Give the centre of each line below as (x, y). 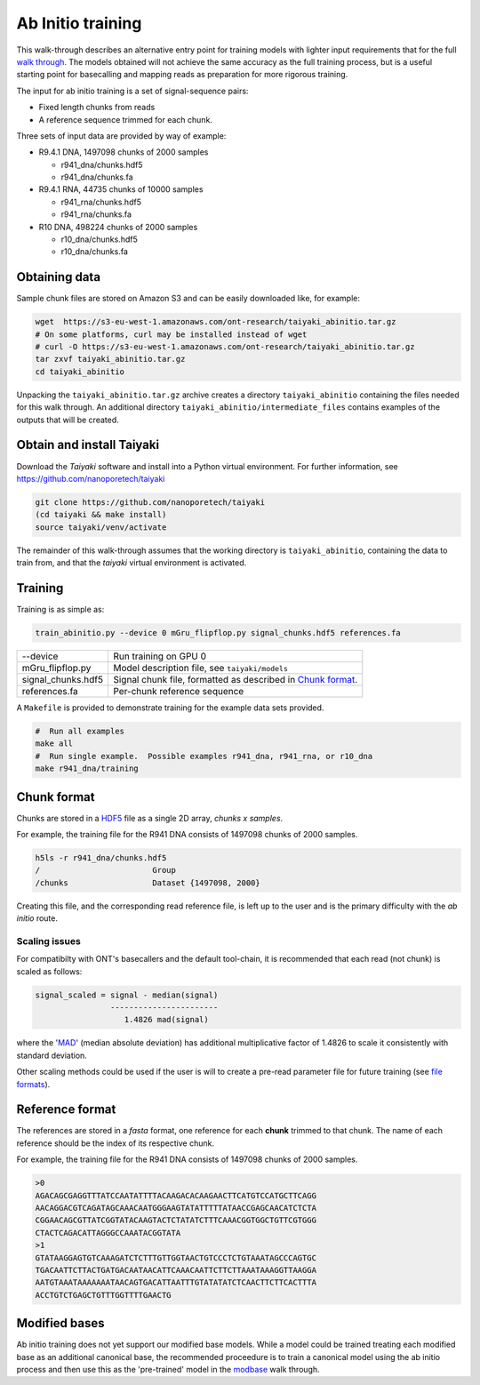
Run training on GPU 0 (160, 656)
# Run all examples (80, 731)
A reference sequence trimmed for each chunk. (126, 119)
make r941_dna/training (87, 769)
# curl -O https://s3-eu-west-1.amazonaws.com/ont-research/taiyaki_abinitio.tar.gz (225, 347)
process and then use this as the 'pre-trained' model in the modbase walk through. (168, 1370)
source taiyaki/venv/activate (101, 527)
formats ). (33, 1084)
